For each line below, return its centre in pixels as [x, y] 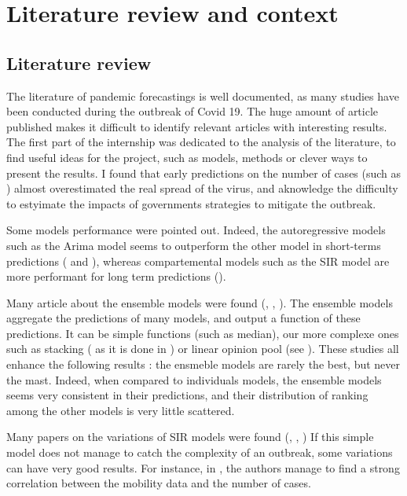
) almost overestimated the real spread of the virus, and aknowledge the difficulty [202, 188]
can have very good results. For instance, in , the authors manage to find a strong [203, 467]
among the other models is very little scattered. [121, 410]
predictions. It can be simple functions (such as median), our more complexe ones [203, 333]
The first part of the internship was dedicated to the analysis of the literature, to [201, 142]
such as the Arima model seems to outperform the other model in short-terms [194, 245]
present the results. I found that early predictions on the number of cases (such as [204, 173]
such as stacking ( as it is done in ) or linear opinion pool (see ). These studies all [203, 349]
